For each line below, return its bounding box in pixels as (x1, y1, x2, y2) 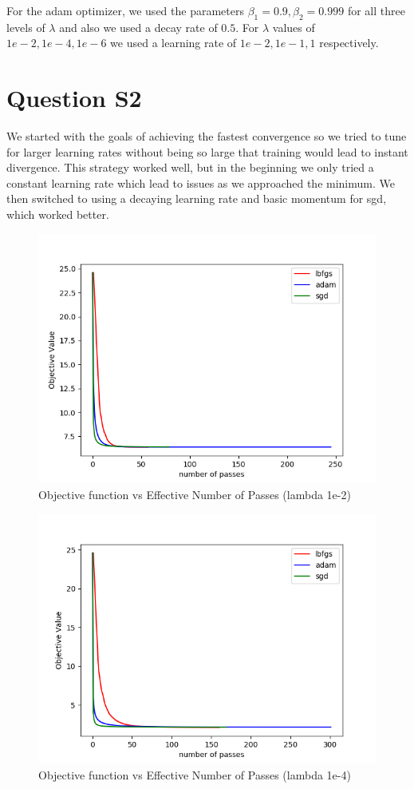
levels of (6, 18, 45, 35)
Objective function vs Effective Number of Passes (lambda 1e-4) (38, 766, 351, 783)
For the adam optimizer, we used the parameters (6, 2, 244, 18)
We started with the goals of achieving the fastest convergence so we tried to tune (6, 128, 407, 145)
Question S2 (6, 81, 142, 114)
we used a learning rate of (110, 34, 237, 51)
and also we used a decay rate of (59, 18, 218, 35)
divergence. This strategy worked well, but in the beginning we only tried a (6, 159, 374, 176)
